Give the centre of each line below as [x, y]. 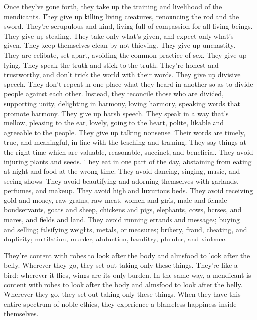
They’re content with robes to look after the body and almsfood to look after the [127, 255]
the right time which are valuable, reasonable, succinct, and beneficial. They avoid [128, 151]
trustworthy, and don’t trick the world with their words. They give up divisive [122, 74]
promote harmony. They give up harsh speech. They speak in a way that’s [116, 113]
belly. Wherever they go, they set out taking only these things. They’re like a [121, 265]
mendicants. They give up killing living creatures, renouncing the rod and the [122, 16]
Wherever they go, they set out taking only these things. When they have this [122, 294]
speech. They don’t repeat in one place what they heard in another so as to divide [128, 84]
